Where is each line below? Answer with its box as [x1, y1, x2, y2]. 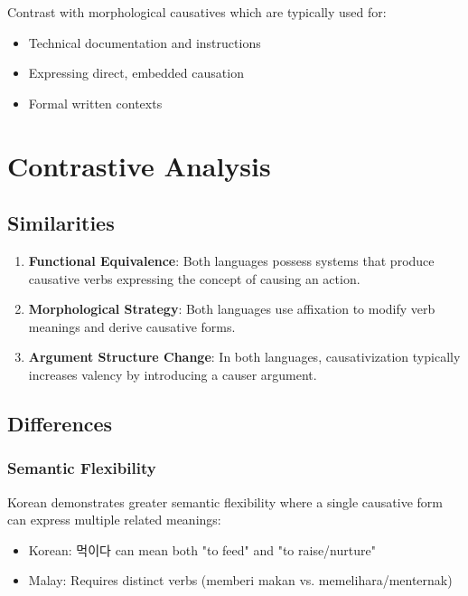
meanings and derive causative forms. [28, 317, 236, 336]
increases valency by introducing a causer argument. [28, 364, 317, 383]
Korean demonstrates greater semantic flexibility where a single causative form [7, 492, 444, 511]
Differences [7, 409, 113, 437]
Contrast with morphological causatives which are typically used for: [7, 3, 387, 21]
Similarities [7, 209, 115, 237]
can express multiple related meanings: [7, 510, 221, 529]
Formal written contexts [28, 93, 163, 112]
